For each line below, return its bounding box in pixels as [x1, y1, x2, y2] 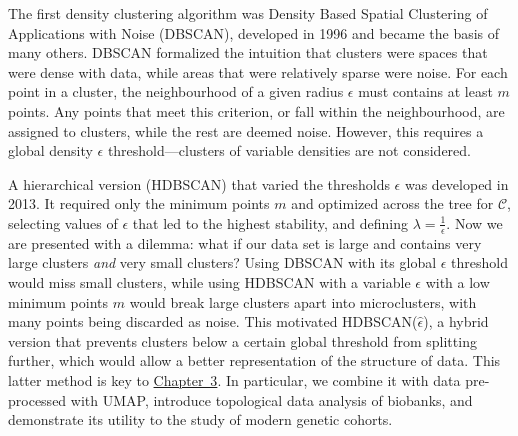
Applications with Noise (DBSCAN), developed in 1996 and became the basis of [8, 22, 500, 43]
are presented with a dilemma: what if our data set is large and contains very [8, 232, 482, 253]
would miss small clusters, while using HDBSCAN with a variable [8, 271, 411, 292]
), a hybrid [423, 311, 489, 332]
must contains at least [358, 81, 493, 102]
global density [8, 140, 93, 161]
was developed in [404, 173, 509, 194]
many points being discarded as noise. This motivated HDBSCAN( [8, 311, 418, 332]
